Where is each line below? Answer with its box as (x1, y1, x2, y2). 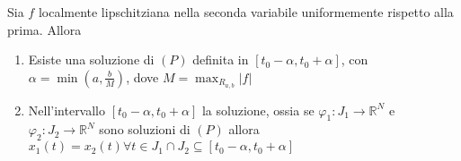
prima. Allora (7, 20, 82, 38)
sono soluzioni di (99, 120, 191, 139)
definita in (192, 50, 249, 69)
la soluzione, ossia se (201, 100, 315, 119)
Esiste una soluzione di (28, 50, 155, 69)
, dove (126, 67, 159, 86)
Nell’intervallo (28, 100, 106, 119)
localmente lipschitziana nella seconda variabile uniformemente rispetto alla (38, 3, 454, 21)
